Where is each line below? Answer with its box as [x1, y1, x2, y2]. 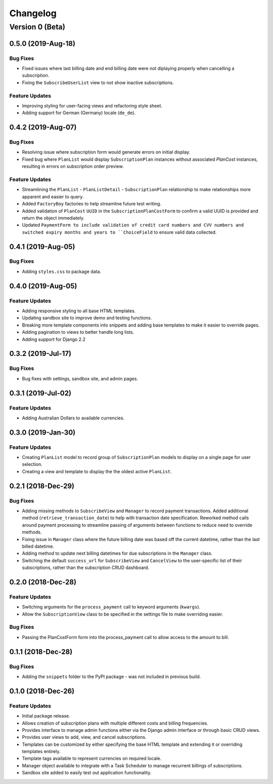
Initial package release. [22, 713, 70, 719]
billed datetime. [22, 543, 54, 549]
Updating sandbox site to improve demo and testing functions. [22, 315, 152, 321]
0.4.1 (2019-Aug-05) [9, 242, 75, 251]
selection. [22, 461, 42, 468]
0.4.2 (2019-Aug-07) [9, 123, 77, 132]
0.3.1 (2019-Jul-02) [9, 388, 72, 398]
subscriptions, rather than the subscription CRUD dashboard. [22, 564, 150, 571]
